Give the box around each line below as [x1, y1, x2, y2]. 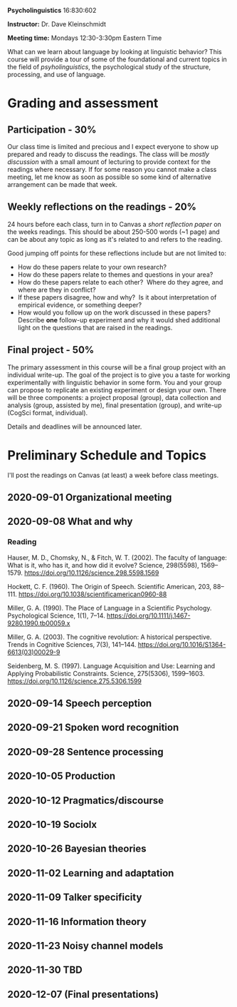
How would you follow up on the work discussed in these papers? [17, 308, 211, 317]
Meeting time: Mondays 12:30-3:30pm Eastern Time [7, 34, 162, 42]
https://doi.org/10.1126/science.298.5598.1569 [24, 568, 159, 577]
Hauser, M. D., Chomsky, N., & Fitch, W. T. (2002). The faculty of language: [7, 553, 228, 562]
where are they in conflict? [17, 285, 96, 294]
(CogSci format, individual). [7, 408, 88, 416]
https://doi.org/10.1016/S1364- [137, 640, 226, 648]
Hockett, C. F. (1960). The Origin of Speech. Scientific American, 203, [7, 582, 212, 591]
